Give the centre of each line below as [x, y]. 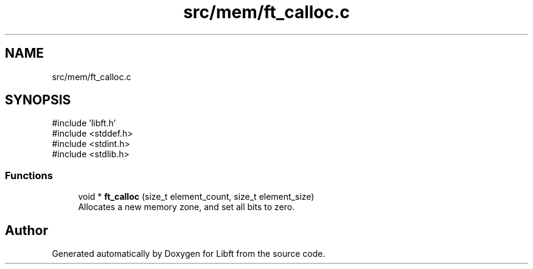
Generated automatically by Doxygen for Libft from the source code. [189, 254]
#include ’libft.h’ [84, 123]
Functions [29, 175]
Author [26, 230]
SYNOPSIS [38, 100]
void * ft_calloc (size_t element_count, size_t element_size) [196, 197]
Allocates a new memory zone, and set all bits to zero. [186, 207]
